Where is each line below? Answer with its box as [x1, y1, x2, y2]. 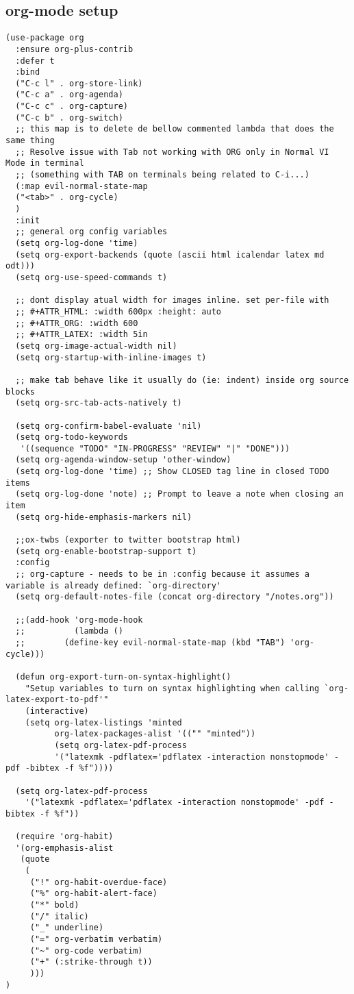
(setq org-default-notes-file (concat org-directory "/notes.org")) [15, 592, 334, 602]
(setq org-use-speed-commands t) [15, 272, 168, 282]
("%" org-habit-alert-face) [29, 889, 157, 899]
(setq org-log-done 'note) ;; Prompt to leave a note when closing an [15, 489, 344, 499]
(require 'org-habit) [15, 832, 114, 842]
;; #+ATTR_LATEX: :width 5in [15, 330, 148, 340]
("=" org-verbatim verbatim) [29, 934, 163, 945]
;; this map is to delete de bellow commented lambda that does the [15, 124, 334, 134]
